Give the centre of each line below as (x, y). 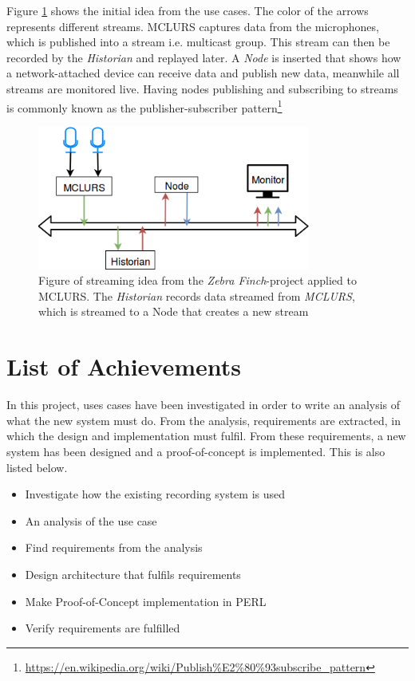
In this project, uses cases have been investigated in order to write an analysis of (204, 405)
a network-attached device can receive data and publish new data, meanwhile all (203, 73)
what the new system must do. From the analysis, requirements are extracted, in (204, 420)
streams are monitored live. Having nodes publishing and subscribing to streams (202, 88)
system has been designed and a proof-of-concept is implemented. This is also (196, 451)
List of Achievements (124, 366)
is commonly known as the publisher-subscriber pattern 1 (144, 106)
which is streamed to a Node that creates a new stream (174, 311)
